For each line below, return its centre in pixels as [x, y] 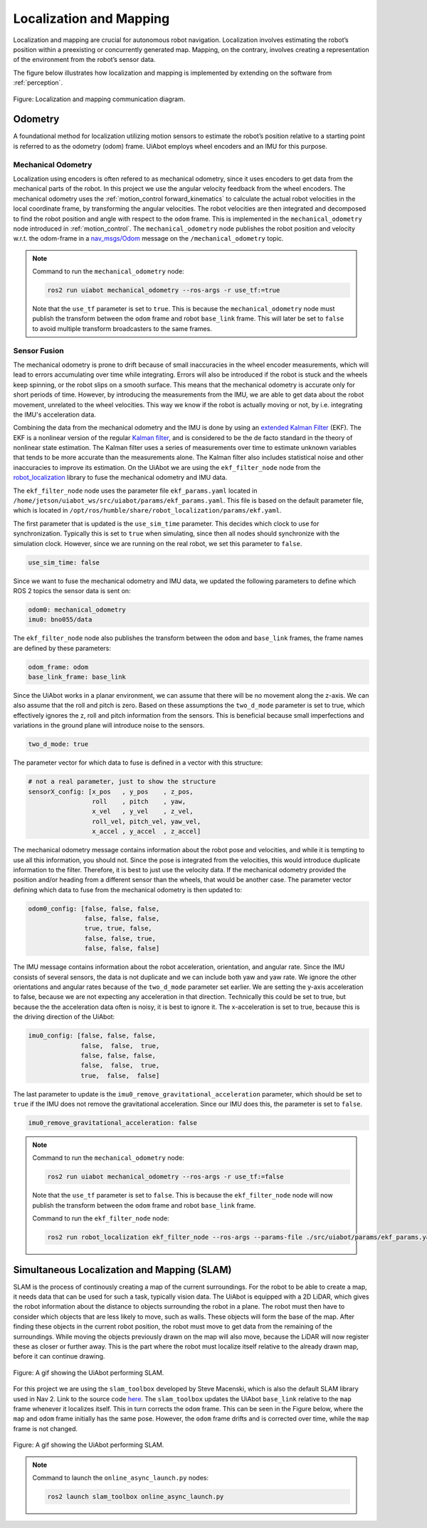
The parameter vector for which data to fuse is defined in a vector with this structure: [138, 763]
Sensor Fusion [38, 350]
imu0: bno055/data [60, 620]
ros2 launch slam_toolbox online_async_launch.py [136, 1496]
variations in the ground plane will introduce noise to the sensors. [109, 726]
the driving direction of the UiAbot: [64, 1017]
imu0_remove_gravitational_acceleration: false [112, 1123]
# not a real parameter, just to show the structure [122, 782]
